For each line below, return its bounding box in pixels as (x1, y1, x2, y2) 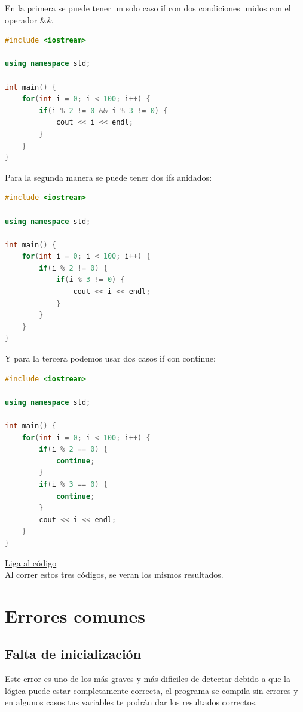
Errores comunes (5, 603, 145, 628)
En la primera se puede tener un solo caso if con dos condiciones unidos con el (5, 2, 291, 14)
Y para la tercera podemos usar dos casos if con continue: (5, 352, 216, 365)
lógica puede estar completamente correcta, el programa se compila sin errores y (5, 684, 298, 696)
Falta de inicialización (5, 644, 142, 663)
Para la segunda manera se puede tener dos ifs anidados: (5, 171, 212, 183)
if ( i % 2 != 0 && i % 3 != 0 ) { (39, 106, 168, 115)
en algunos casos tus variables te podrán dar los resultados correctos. (5, 696, 258, 708)
